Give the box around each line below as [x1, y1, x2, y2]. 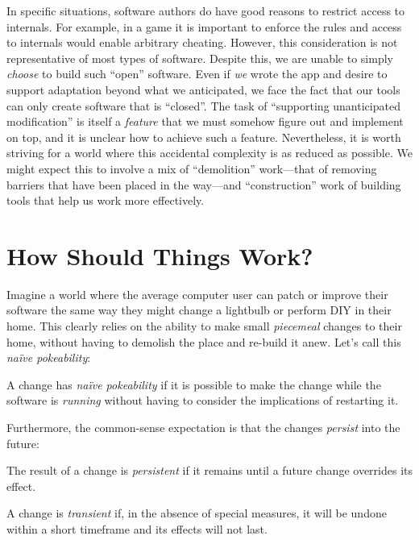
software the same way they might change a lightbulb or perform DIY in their [6, 301, 392, 318]
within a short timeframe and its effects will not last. [6, 520, 268, 537]
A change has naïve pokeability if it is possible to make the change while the [6, 376, 381, 393]
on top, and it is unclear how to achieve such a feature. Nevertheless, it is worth [6, 128, 401, 145]
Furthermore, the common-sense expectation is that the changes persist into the [6, 419, 400, 435]
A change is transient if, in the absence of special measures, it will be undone [6, 505, 387, 521]
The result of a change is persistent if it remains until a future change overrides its [6, 462, 413, 479]
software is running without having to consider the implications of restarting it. [6, 392, 399, 409]
